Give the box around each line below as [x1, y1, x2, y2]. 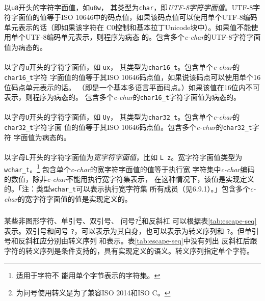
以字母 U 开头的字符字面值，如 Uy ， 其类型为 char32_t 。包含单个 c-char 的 [4, 112, 240, 122]
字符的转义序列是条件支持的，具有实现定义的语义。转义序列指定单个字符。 [4, 245, 254, 256]
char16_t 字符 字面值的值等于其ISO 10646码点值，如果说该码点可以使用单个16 [4, 71, 261, 82]
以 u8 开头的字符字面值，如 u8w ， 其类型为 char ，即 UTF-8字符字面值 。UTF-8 [4, 2, 253, 12]
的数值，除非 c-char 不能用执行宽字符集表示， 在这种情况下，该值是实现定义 [4, 173, 254, 184]
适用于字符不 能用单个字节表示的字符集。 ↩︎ [16, 270, 161, 281]
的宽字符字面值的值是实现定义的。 [17, 194, 132, 204]
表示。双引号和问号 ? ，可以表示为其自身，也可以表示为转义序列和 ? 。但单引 [4, 225, 259, 236]
